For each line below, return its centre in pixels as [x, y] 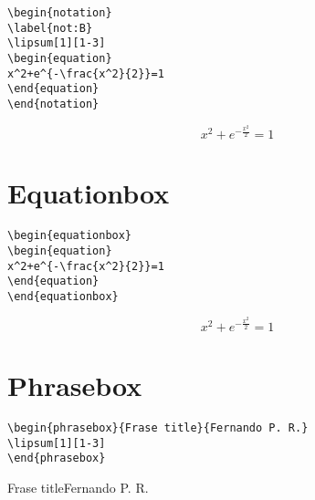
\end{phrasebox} [57, 458]
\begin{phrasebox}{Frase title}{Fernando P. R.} [158, 428]
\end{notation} [53, 104]
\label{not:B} [50, 28]
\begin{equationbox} [70, 236]
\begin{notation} [60, 13]
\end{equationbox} [63, 296]
